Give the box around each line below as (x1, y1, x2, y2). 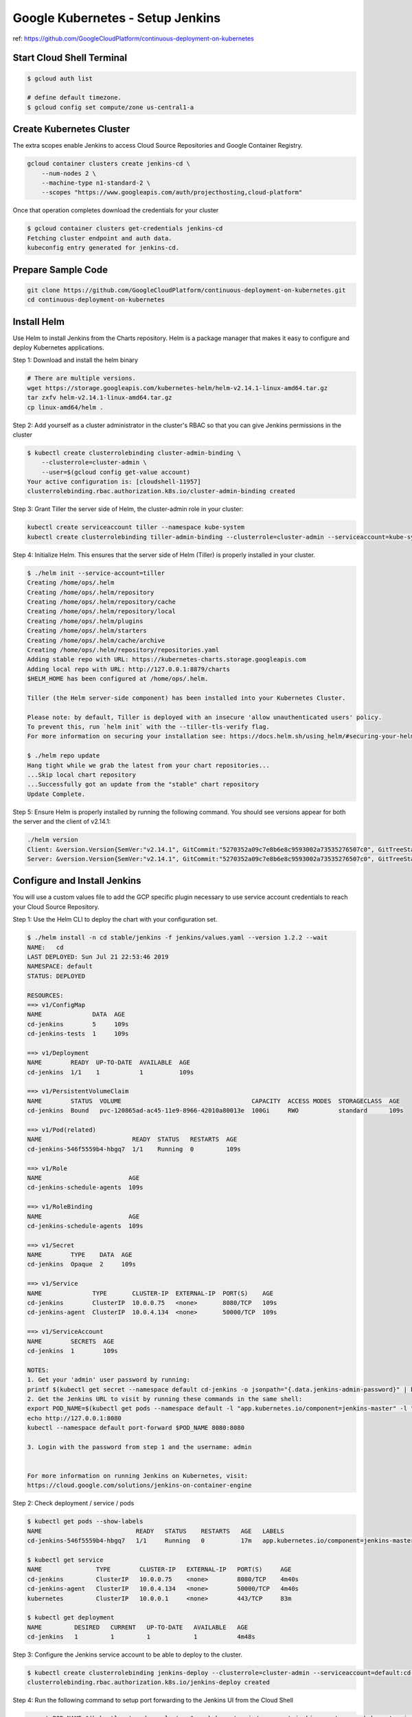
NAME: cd (27, 943, 64, 951)
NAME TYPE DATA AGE (27, 1251, 133, 1259)
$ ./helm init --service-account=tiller (27, 569, 165, 577)
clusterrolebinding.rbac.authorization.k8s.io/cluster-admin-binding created (27, 488, 295, 495)
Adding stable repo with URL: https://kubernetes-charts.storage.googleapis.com (27, 656, 306, 663)
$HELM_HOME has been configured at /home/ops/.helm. (27, 675, 209, 683)
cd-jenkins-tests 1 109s (27, 1030, 129, 1038)
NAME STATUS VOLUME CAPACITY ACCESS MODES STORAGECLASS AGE (27, 1097, 400, 1105)
